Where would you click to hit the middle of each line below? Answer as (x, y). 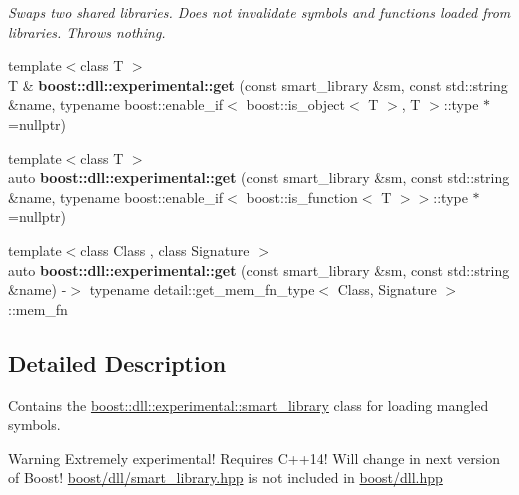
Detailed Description (117, 362)
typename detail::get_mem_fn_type (202, 289)
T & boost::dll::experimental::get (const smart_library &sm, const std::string (258, 84)
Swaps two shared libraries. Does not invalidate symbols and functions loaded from (259, 12)
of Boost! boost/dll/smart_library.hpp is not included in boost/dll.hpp (225, 477)
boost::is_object (296, 104)
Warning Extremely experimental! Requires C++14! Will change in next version (254, 457)
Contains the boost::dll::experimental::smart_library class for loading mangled (248, 404)
